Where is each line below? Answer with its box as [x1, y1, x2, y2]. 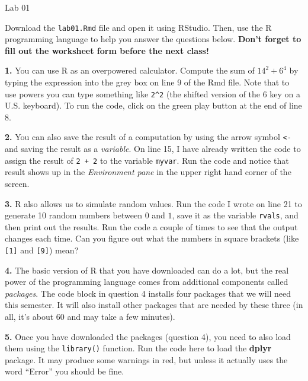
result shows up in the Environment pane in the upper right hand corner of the [5, 166, 291, 178]
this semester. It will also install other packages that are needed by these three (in [5, 299, 303, 311]
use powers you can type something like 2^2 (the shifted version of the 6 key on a [5, 87, 301, 100]
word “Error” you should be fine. [5, 365, 124, 377]
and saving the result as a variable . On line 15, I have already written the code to [5, 142, 301, 155]
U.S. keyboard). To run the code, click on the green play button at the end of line [5, 99, 302, 112]
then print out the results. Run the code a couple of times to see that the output [5, 220, 298, 233]
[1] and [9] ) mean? [5, 244, 79, 256]
